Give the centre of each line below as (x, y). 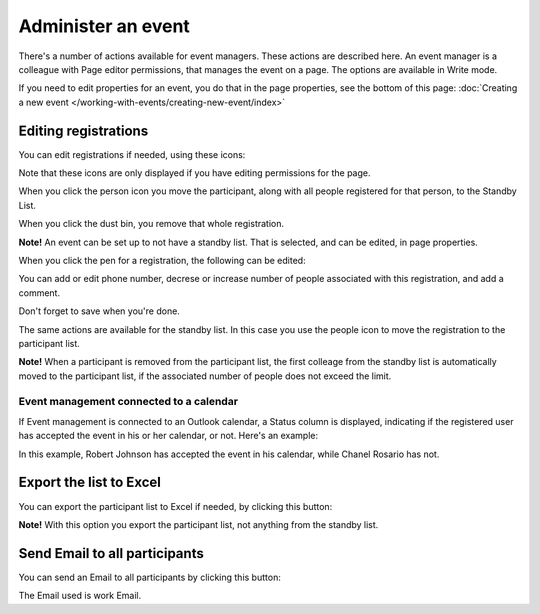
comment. (39, 292)
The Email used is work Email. (80, 596)
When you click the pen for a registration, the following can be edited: (162, 260)
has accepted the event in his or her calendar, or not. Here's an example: (168, 436)
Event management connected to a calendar (128, 402)
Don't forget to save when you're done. (99, 311)
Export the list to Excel (90, 482)
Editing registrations (83, 130)
